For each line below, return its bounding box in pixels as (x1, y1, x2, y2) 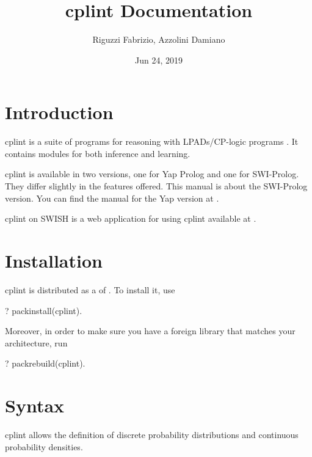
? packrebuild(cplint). (5, 357, 85, 370)
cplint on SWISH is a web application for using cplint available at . (5, 212, 256, 225)
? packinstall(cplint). (5, 304, 82, 316)
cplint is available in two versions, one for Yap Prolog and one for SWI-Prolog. (5, 167, 299, 180)
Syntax (5, 393, 65, 418)
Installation (5, 248, 103, 272)
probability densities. (5, 440, 83, 453)
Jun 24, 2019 (135, 53, 183, 66)
